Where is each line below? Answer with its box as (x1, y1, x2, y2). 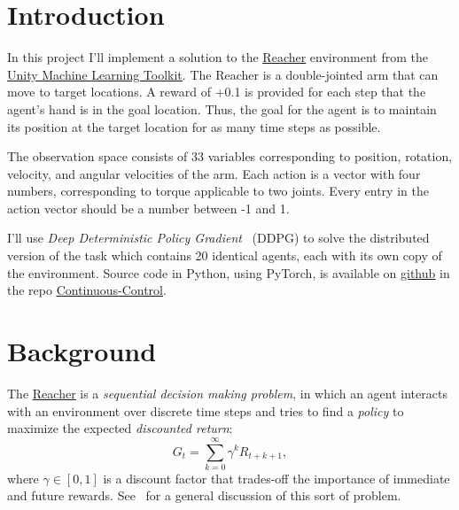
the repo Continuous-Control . (7, 281, 167, 299)
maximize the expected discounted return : (7, 419, 233, 437)
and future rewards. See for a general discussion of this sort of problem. (7, 486, 401, 505)
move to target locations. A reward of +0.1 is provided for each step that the (7, 82, 426, 101)
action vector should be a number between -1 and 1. (7, 198, 290, 217)
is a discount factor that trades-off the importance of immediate (103, 468, 450, 487)
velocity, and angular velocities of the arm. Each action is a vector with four (7, 164, 421, 182)
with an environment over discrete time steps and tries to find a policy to (7, 401, 404, 420)
